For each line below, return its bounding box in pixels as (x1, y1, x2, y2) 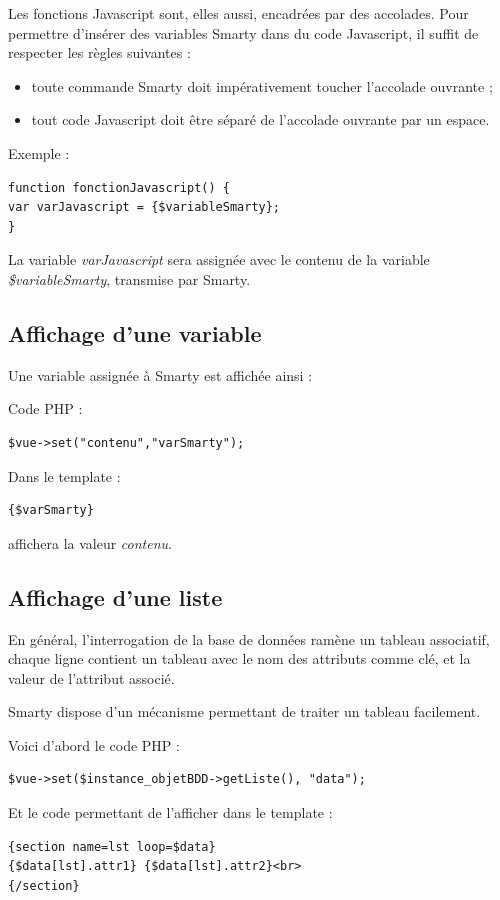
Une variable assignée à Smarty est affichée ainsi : (8, 364, 313, 385)
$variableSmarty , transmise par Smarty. (8, 268, 251, 289)
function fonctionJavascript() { (8, 180, 230, 195)
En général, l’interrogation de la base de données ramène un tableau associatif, (8, 628, 490, 649)
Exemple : (8, 142, 70, 163)
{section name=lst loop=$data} (8, 839, 216, 854)
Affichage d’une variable (8, 317, 262, 348)
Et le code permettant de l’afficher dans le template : (8, 802, 333, 823)
